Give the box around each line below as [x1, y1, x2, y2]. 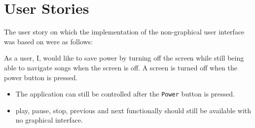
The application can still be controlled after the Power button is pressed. [15, 89, 235, 99]
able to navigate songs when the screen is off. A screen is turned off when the [4, 62, 238, 72]
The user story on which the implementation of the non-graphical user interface [4, 27, 245, 37]
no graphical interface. [15, 115, 83, 125]
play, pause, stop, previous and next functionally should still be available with [15, 105, 252, 115]
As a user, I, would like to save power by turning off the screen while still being [4, 53, 244, 63]
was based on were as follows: [4, 36, 93, 46]
